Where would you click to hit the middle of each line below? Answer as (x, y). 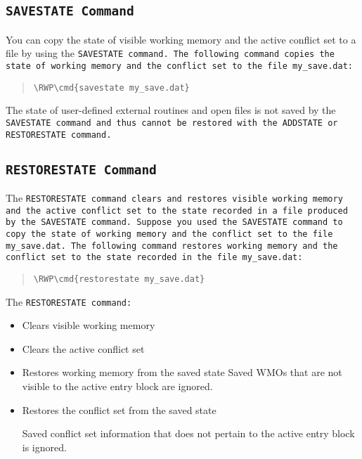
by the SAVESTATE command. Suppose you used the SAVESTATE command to (174, 222)
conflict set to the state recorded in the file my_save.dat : (154, 258)
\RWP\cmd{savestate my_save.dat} (111, 88)
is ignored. (44, 447)
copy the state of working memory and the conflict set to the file (169, 234)
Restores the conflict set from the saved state (119, 409)
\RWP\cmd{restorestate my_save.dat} (119, 279)
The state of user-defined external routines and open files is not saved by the (171, 110)
